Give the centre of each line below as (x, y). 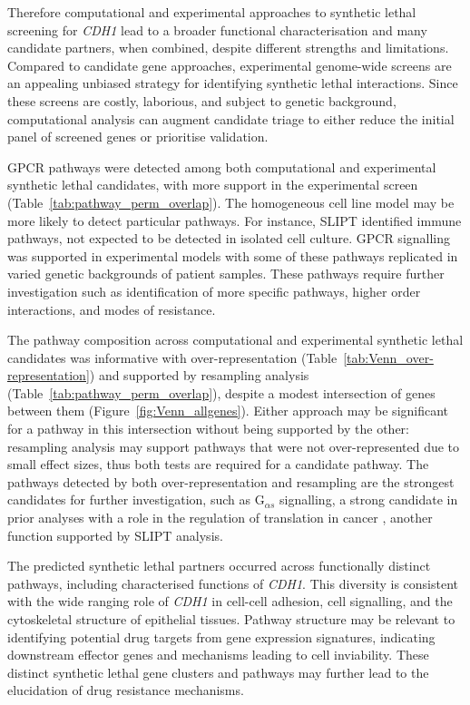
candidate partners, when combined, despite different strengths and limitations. (228, 48)
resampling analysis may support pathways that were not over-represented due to (234, 446)
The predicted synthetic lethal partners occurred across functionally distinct (219, 566)
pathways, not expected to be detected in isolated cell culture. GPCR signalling (229, 238)
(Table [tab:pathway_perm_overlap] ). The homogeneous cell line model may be (231, 202)
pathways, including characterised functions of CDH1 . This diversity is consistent (233, 583)
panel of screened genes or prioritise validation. (138, 137)
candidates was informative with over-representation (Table (172, 357)
